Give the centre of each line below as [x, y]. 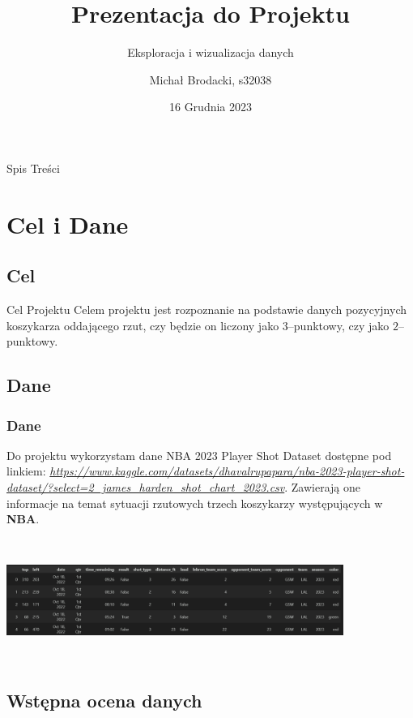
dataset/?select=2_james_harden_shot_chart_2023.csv [146, 487]
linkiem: [26, 471]
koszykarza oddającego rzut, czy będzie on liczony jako [143, 325]
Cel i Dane [68, 224]
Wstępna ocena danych [104, 700]
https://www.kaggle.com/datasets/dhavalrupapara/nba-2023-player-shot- [227, 471]
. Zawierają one [323, 487]
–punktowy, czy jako [338, 325]
